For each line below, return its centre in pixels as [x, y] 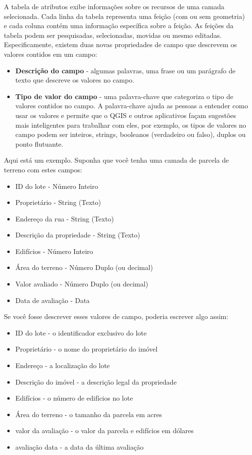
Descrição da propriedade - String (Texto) [78, 235]
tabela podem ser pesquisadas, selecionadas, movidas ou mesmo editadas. [113, 35]
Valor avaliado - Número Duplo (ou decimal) [82, 284]
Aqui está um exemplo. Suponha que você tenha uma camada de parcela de [117, 160]
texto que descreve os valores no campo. [75, 80]
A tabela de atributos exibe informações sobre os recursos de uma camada [114, 6]
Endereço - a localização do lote [63, 365]
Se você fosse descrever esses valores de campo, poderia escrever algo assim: [116, 316]
